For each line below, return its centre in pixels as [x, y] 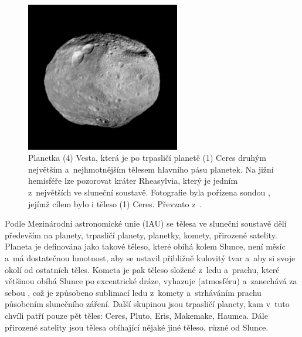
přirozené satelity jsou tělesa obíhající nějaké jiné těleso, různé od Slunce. [137, 327]
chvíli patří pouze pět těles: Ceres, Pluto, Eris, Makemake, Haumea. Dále [136, 315]
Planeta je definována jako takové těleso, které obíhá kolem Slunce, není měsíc [145, 246]
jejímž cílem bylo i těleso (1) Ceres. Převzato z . [115, 203]
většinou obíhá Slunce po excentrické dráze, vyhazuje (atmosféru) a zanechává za [151, 281]
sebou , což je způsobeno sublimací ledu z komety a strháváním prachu [133, 292]
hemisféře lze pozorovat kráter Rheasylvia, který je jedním [133, 181]
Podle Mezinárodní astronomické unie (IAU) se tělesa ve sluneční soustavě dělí [146, 223]
